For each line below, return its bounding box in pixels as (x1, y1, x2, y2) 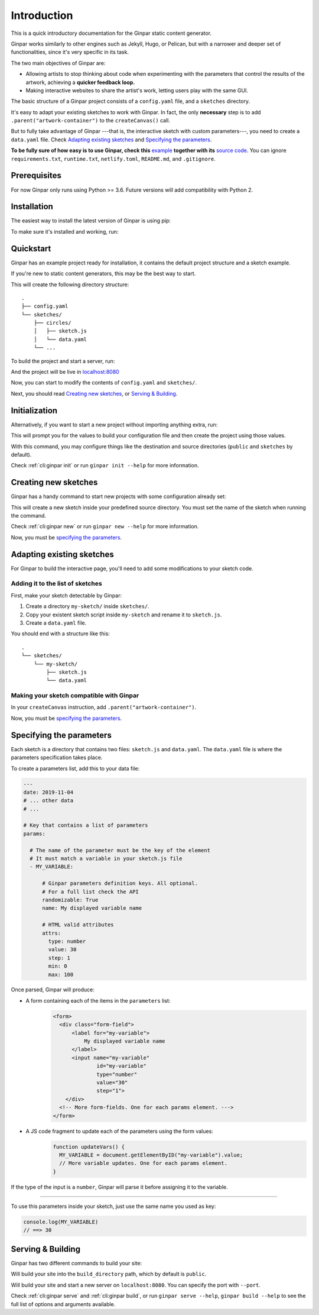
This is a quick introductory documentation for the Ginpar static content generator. (11, 30, 212, 37)
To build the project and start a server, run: (11, 357, 115, 364)
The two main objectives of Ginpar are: (11, 59, 106, 66)
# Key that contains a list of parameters (23, 822, 148, 829)
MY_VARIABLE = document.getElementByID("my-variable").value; (59, 1151, 243, 1158)
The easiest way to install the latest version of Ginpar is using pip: (11, 217, 171, 224)
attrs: (42, 929, 61, 936)
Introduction (11, 9, 73, 22)
